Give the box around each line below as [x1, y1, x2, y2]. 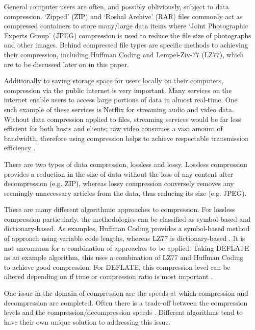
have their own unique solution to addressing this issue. [4, 316, 171, 327]
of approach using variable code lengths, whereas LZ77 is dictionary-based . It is [4, 233, 245, 243]
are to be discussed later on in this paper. [4, 59, 129, 69]
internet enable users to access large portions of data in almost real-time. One [4, 94, 238, 105]
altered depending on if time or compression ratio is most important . [4, 271, 213, 282]
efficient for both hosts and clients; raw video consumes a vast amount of [4, 123, 223, 134]
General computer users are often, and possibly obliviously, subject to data [4, 1, 229, 11]
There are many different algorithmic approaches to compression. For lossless [4, 204, 235, 214]
